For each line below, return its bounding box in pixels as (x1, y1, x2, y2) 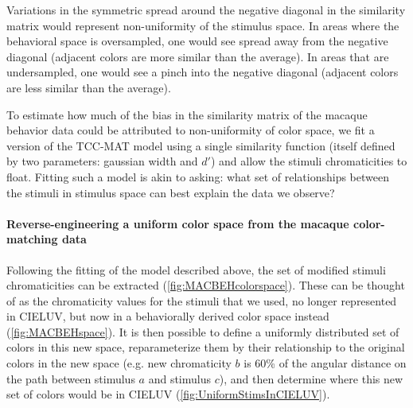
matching (6, 231, 58, 247)
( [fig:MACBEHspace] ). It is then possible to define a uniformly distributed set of (6, 323, 399, 340)
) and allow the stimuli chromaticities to (210, 153, 407, 169)
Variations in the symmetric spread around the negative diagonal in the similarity (6, 2, 406, 17)
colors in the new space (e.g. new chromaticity (6, 355, 232, 371)
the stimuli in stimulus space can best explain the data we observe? (6, 184, 335, 200)
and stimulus (148, 370, 211, 387)
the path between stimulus (6, 370, 135, 387)
